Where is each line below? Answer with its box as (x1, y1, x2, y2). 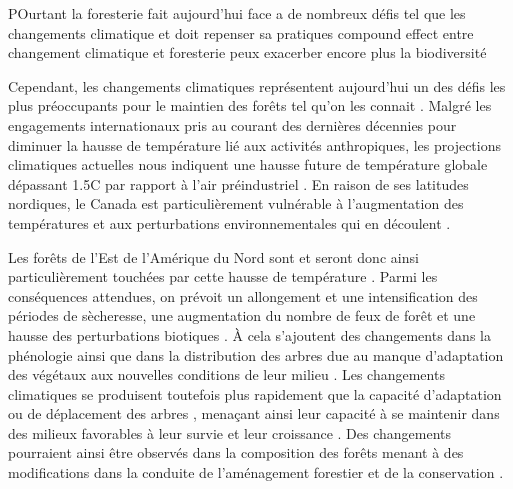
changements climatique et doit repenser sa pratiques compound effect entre (8, 22, 474, 43)
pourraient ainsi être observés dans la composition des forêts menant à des (8, 442, 464, 463)
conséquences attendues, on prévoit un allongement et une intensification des (8, 285, 478, 306)
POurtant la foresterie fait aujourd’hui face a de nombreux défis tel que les (8, 3, 466, 23)
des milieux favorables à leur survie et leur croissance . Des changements (8, 422, 452, 443)
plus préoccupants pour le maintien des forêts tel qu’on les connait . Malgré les (8, 95, 492, 116)
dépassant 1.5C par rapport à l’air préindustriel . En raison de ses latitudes (8, 173, 469, 194)
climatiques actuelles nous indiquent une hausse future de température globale (8, 154, 488, 175)
